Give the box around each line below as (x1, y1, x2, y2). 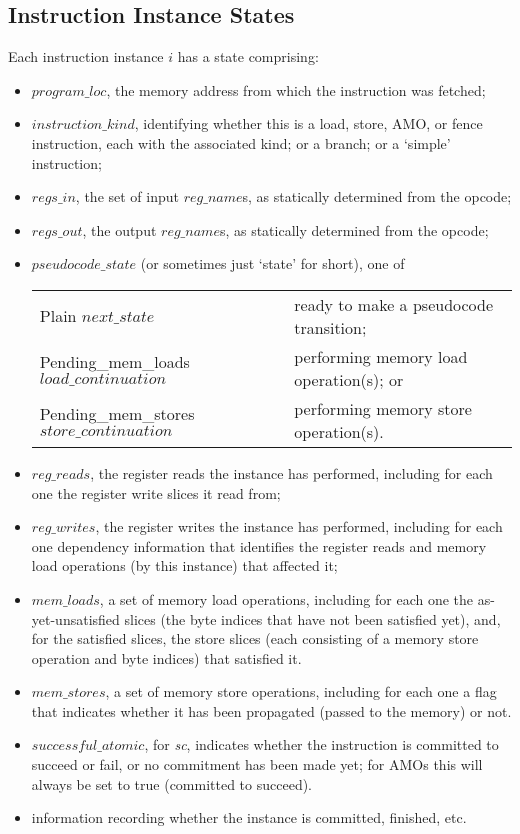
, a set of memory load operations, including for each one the (99, 588, 474, 609)
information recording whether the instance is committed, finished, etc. (31, 807, 467, 828)
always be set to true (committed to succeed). (31, 773, 313, 794)
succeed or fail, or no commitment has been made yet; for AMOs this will (31, 754, 483, 775)
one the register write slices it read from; (31, 482, 281, 503)
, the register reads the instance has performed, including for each (90, 462, 493, 483)
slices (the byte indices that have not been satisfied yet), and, (124, 608, 501, 629)
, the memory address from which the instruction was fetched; (106, 79, 486, 100)
